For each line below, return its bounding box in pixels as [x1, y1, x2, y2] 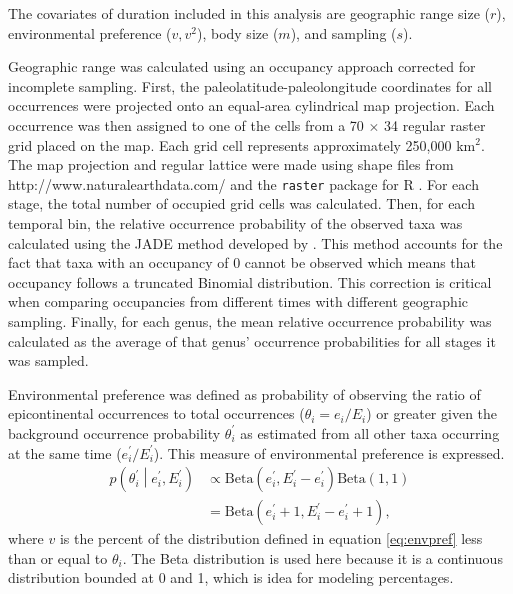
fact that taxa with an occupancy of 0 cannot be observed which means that [8, 252, 477, 273]
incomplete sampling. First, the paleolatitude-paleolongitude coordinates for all [8, 75, 492, 96]
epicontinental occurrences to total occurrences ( [8, 403, 305, 424]
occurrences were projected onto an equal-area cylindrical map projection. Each [8, 95, 495, 116]
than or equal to [8, 547, 108, 568]
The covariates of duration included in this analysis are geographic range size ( [8, 3, 491, 23]
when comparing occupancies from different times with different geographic [8, 291, 468, 312]
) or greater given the [366, 403, 498, 424]
